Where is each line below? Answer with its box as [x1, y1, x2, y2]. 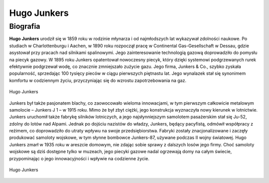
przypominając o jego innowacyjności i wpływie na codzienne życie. [9, 155, 149, 161]
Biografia [9, 22, 40, 31]
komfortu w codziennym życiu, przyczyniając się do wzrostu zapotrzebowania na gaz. [9, 77, 187, 83]
